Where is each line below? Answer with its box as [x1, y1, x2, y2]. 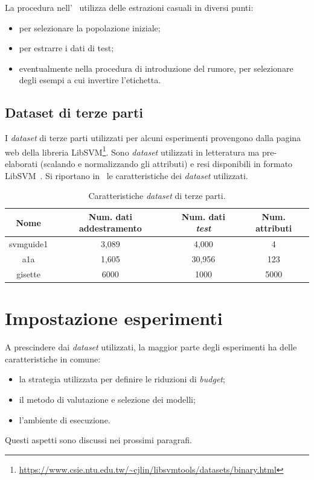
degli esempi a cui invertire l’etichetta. [19, 74, 161, 86]
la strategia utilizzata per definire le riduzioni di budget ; [19, 373, 225, 385]
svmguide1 [9, 238, 48, 250]
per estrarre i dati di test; [19, 42, 114, 54]
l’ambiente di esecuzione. [19, 413, 111, 426]
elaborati [5, 157, 38, 170]
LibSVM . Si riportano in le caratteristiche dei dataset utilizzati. [5, 169, 248, 182]
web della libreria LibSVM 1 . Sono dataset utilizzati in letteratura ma [5, 144, 260, 158]
